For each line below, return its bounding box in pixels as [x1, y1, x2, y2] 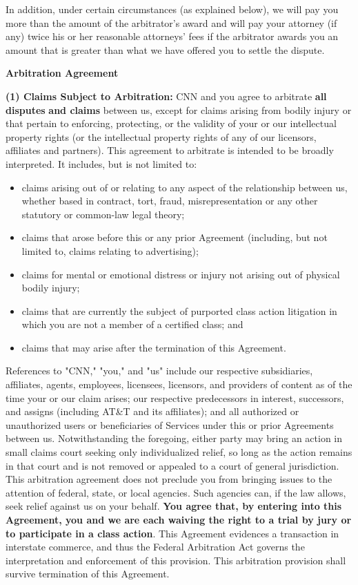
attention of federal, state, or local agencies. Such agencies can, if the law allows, [6, 485, 346, 499]
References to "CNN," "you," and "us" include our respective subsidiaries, [6, 363, 313, 378]
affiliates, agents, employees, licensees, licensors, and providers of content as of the [6, 377, 352, 392]
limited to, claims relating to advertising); [21, 243, 199, 258]
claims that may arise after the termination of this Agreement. [21, 340, 286, 354]
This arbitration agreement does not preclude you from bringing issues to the [6, 472, 332, 486]
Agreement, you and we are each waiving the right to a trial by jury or [6, 512, 352, 526]
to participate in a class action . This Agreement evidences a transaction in [6, 526, 339, 540]
